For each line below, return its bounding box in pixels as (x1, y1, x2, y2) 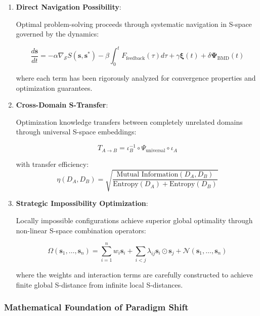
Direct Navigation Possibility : (16, 2, 121, 12)
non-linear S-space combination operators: (16, 225, 146, 235)
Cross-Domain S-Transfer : (16, 99, 108, 110)
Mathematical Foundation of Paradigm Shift (4, 301, 189, 313)
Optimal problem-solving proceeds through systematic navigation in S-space (16, 18, 252, 29)
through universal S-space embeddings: (16, 126, 137, 137)
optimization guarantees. (16, 82, 93, 93)
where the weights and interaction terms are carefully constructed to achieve (16, 269, 253, 280)
